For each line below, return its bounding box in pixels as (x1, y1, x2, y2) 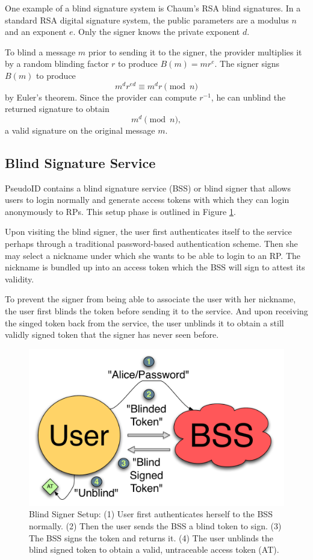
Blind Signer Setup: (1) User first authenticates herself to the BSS (29, 508, 273, 520)
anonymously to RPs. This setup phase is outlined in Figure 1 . (5, 205, 236, 217)
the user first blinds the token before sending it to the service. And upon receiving (5, 305, 308, 317)
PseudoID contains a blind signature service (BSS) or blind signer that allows (5, 181, 291, 194)
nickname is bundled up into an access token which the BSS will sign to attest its (5, 261, 305, 273)
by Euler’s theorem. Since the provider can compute (5, 90, 197, 103)
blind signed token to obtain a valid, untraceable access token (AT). (29, 543, 279, 556)
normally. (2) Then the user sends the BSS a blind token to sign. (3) (29, 520, 282, 532)
